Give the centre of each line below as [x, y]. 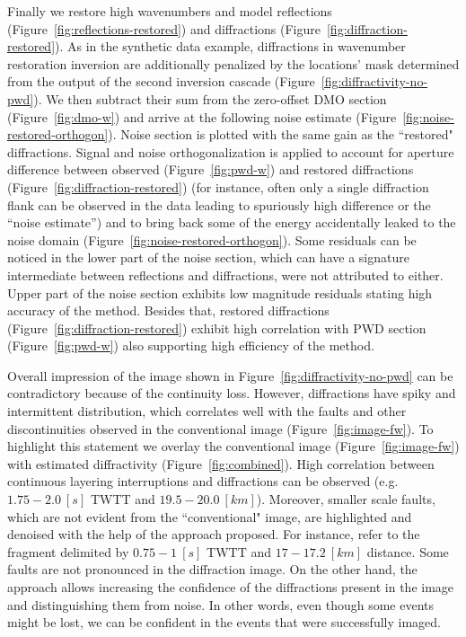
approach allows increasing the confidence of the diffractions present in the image [231, 587]
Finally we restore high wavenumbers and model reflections [170, 11]
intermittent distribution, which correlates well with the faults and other [207, 411]
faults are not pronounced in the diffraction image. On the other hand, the [212, 569]
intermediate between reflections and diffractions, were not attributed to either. [225, 274]
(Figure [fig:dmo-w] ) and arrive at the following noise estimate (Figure [202, 116]
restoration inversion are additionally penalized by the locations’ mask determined [233, 63]
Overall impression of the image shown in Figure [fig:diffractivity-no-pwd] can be [230, 375]
